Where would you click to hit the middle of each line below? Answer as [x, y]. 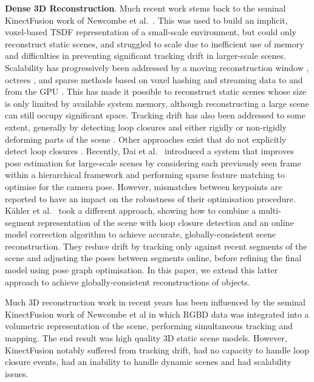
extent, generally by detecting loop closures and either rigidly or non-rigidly [146, 127]
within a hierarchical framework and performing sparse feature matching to [145, 175]
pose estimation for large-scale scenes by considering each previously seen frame [153, 162]
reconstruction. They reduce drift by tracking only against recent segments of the [156, 246]
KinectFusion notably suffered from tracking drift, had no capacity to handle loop [157, 350]
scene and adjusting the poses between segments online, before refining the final [153, 258]
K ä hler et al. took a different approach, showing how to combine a [131, 210]
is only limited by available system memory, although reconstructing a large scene [157, 103]
